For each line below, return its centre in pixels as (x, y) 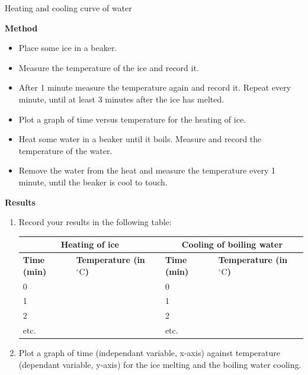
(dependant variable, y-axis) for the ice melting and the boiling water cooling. (160, 364)
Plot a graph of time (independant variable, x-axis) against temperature (149, 353)
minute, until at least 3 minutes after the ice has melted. (121, 99)
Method (21, 28)
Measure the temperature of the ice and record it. (109, 67)
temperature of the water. (65, 150)
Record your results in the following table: (95, 222)
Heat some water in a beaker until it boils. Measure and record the (140, 139)
